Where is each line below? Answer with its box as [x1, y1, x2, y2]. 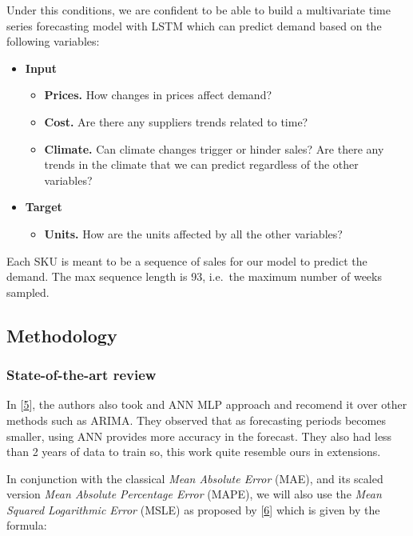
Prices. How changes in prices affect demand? [44, 86, 272, 103]
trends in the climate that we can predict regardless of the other [44, 156, 359, 173]
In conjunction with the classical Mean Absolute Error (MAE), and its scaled [6, 470, 383, 486]
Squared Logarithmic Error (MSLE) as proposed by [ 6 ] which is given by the [6, 501, 380, 518]
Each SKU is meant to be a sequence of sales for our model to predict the [6, 252, 367, 269]
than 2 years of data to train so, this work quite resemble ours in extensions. [6, 443, 381, 460]
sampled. [6, 283, 50, 300]
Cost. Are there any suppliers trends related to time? [44, 113, 308, 130]
